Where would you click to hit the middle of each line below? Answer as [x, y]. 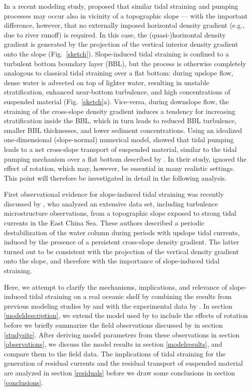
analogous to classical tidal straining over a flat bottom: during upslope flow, [119, 73]
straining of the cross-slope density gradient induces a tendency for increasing [120, 111]
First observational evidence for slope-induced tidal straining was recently [114, 194]
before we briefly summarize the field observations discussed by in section [114, 325]
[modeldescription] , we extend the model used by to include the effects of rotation [126, 315]
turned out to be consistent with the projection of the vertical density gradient [121, 251]
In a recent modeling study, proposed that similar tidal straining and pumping [121, 6]
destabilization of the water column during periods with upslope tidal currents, [122, 232]
